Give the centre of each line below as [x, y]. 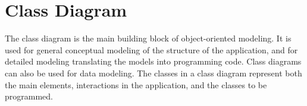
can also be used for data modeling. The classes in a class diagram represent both [153, 73]
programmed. [29, 96]
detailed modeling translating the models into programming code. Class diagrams [153, 61]
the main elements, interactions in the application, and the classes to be [136, 84]
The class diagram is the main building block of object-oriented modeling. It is [148, 38]
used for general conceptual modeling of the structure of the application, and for [151, 49]
